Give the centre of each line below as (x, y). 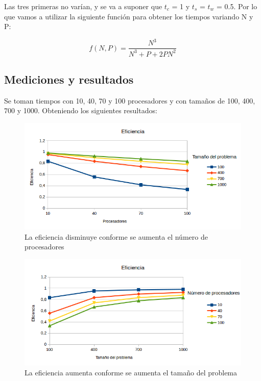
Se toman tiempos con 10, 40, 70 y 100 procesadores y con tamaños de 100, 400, (130, 100)
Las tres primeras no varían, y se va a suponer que (83, 6)
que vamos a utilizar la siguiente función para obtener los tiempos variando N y (129, 16)
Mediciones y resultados (69, 79)
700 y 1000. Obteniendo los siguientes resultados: (81, 110)
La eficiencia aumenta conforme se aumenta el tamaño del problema (131, 373)
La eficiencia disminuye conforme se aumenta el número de (116, 236)
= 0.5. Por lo (237, 6)
